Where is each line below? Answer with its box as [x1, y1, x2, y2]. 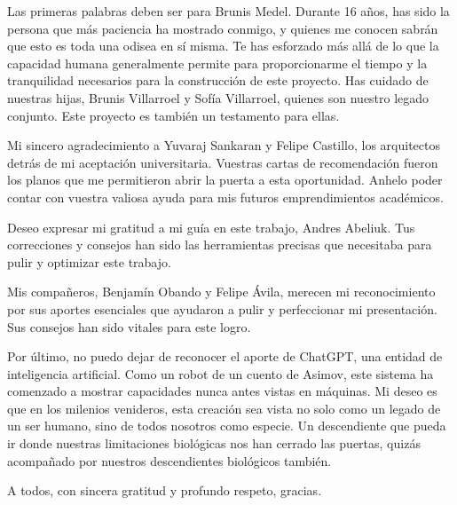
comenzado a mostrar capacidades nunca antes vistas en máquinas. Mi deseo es [7, 382, 437, 400]
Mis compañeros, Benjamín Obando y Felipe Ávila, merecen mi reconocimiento [7, 282, 436, 301]
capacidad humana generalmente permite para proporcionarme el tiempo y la [7, 53, 428, 72]
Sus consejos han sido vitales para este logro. [7, 317, 251, 335]
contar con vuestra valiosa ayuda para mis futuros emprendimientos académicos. [7, 187, 444, 206]
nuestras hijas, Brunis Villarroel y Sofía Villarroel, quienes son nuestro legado [7, 88, 429, 107]
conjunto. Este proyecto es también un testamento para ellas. [7, 106, 340, 124]
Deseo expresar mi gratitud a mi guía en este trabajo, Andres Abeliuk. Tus [7, 217, 415, 236]
